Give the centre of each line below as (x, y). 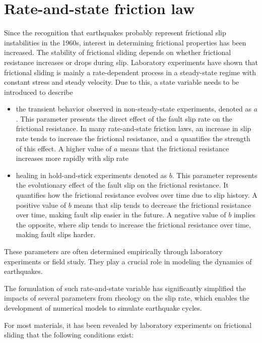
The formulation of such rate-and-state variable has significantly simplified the (125, 288)
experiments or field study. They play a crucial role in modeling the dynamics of (128, 261)
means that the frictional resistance (175, 148)
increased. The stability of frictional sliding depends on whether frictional (118, 52)
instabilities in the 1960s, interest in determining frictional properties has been (125, 42)
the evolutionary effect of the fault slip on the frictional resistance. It (122, 185)
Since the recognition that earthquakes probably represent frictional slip (115, 33)
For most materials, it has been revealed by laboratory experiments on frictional (128, 325)
